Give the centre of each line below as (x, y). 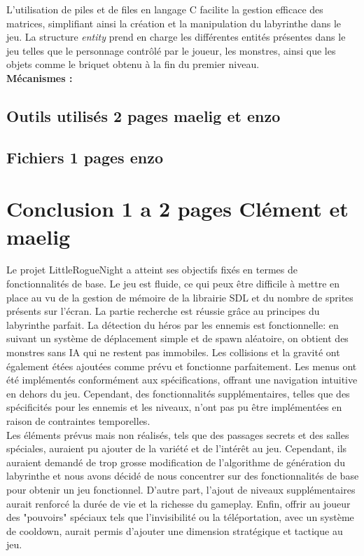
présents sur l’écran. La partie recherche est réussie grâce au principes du (163, 311)
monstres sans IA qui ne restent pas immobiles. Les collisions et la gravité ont (173, 352)
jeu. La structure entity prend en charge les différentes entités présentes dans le (176, 37)
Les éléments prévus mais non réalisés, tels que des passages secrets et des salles (178, 434)
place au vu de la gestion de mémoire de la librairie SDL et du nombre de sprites (180, 297)
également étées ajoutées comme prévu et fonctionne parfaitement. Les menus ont (182, 366)
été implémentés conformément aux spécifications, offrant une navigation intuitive (182, 380)
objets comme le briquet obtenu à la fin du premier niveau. (133, 64)
